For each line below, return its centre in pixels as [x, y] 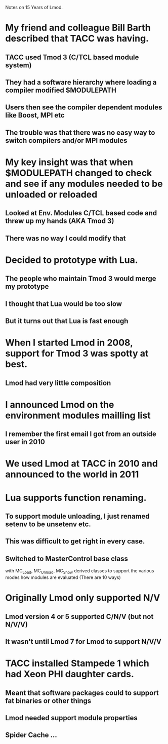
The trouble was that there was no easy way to [80, 132]
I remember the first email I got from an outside [81, 434]
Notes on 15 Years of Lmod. [34, 7]
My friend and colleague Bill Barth [78, 28]
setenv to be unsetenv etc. [48, 524]
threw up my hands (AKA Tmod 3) [60, 221]
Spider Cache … [31, 735]
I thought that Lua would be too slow [64, 304]
